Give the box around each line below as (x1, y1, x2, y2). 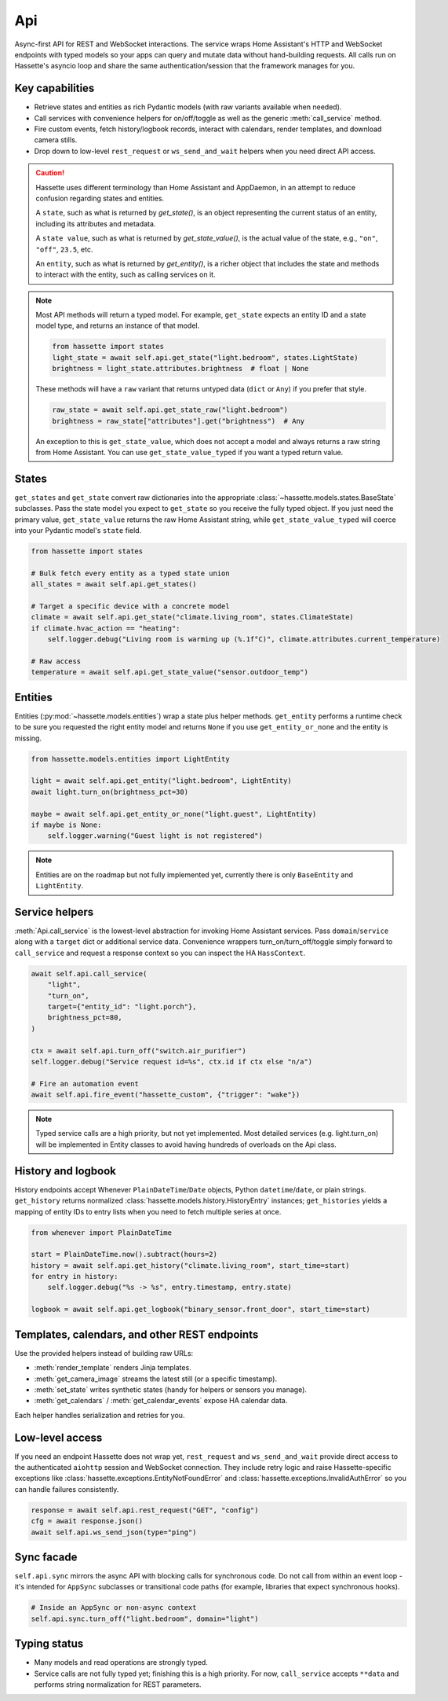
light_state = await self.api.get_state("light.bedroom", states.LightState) (52, 353, 359, 362)
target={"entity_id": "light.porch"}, (47, 1002, 197, 1011)
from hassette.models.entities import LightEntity (31, 755, 231, 763)
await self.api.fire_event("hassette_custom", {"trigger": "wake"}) (31, 1090, 300, 1100)
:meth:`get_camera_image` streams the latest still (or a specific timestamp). (34, 1374, 278, 1383)
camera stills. (34, 135, 78, 145)
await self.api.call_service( (31, 969, 148, 978)
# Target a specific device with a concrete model (31, 602, 231, 611)
